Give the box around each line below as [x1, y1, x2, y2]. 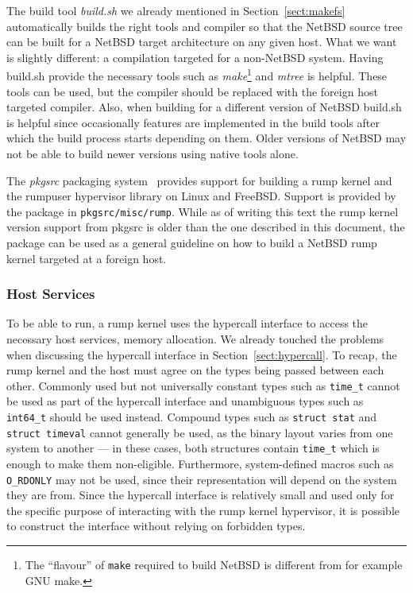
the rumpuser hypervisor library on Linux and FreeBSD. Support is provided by [6, 188, 396, 204]
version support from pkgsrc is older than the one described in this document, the [6, 219, 405, 235]
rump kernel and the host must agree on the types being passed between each [6, 362, 384, 378]
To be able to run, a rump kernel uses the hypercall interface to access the [6, 315, 369, 331]
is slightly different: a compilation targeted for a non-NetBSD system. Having [6, 48, 384, 65]
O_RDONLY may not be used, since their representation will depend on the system [6, 471, 397, 487]
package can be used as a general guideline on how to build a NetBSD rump [6, 234, 377, 251]
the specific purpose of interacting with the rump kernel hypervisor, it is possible [6, 502, 399, 518]
